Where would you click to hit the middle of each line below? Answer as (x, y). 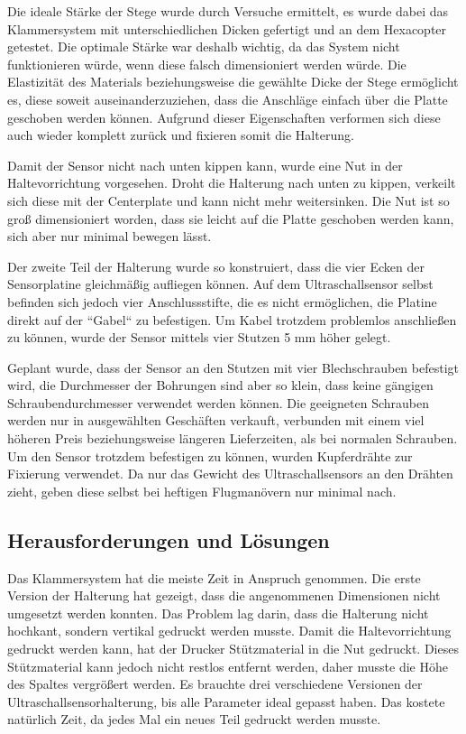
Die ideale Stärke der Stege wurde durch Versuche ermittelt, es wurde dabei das (228, 11)
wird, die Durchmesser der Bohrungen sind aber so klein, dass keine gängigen (220, 385)
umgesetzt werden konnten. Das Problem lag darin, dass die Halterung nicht (218, 613)
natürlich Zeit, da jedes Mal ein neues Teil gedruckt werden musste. (194, 719)
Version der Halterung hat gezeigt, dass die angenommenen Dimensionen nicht (224, 595)
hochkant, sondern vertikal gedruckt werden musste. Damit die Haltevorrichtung (229, 631)
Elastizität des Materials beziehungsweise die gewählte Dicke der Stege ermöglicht (233, 82)
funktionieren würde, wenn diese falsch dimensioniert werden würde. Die (207, 64)
